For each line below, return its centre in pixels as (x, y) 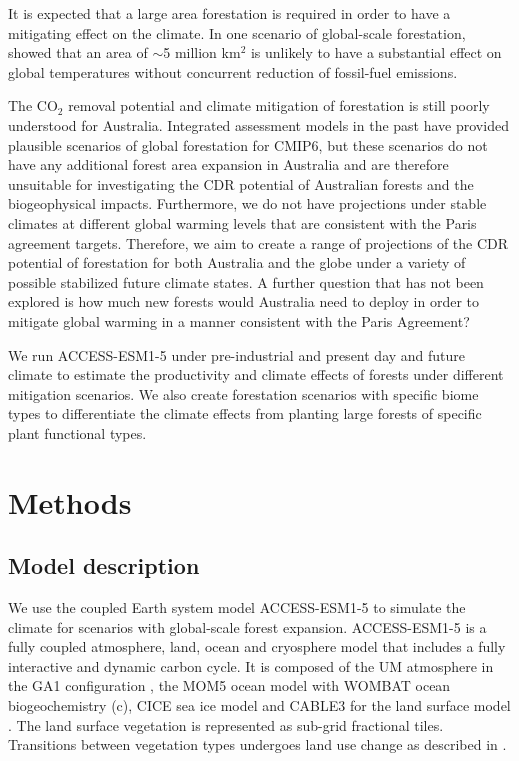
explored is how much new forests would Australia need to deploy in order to (244, 301)
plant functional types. (77, 432)
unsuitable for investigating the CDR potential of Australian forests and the (241, 183)
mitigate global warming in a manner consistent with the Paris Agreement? (239, 320)
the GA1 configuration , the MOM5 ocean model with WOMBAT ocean (229, 685)
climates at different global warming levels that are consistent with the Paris (242, 222)
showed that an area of (78, 52)
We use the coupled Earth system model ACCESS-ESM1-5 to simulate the (237, 607)
